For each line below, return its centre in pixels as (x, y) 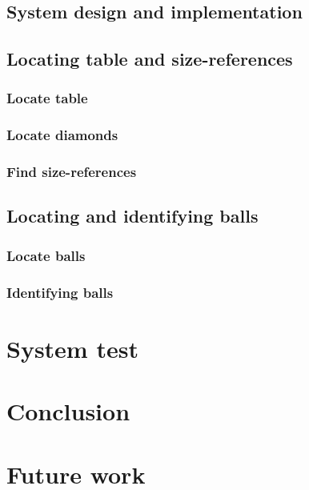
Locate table (47, 98)
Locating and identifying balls (132, 216)
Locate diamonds (62, 135)
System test (72, 348)
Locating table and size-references (150, 59)
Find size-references (72, 172)
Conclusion (68, 411)
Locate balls (46, 255)
